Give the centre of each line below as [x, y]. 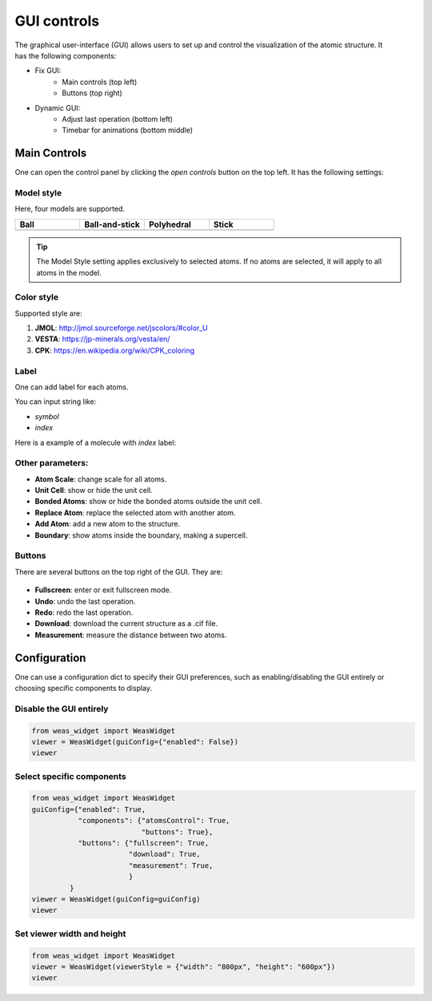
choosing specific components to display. [83, 688]
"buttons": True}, [177, 832]
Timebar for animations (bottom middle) [128, 130]
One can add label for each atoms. [72, 387]
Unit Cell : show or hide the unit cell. [94, 490]
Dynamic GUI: [58, 107]
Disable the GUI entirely [62, 708]
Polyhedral [170, 224]
